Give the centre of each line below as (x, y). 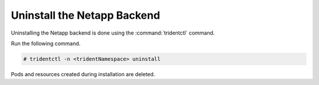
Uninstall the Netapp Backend (86, 15)
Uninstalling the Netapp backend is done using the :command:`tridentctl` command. (113, 33)
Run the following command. (46, 43)
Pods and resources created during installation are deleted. (83, 74)
